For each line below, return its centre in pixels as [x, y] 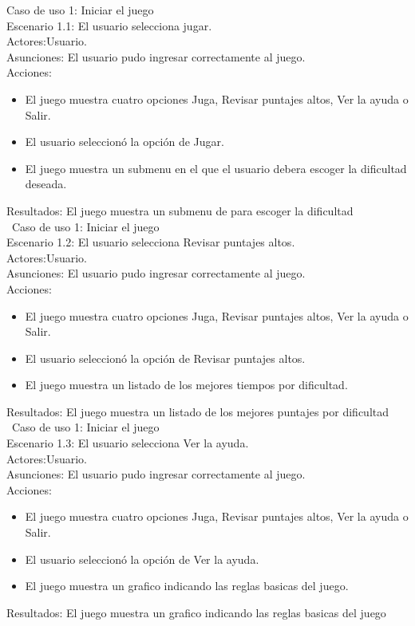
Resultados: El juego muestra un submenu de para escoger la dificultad [180, 210]
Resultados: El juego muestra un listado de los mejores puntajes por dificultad [198, 411]
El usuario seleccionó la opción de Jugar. [125, 142]
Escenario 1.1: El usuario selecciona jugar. [109, 25]
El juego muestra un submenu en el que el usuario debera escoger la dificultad [216, 168]
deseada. [46, 184]
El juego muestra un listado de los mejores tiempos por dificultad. [186, 385]
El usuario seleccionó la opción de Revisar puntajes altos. [165, 358]
